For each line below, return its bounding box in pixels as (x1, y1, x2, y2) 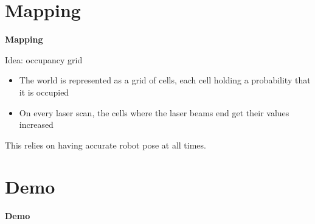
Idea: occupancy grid (5, 53, 83, 66)
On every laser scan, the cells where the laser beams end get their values (19, 106, 289, 119)
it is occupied (19, 85, 69, 98)
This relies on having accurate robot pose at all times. (5, 138, 206, 151)
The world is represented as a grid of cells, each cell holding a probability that (19, 74, 311, 86)
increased (19, 118, 54, 131)
